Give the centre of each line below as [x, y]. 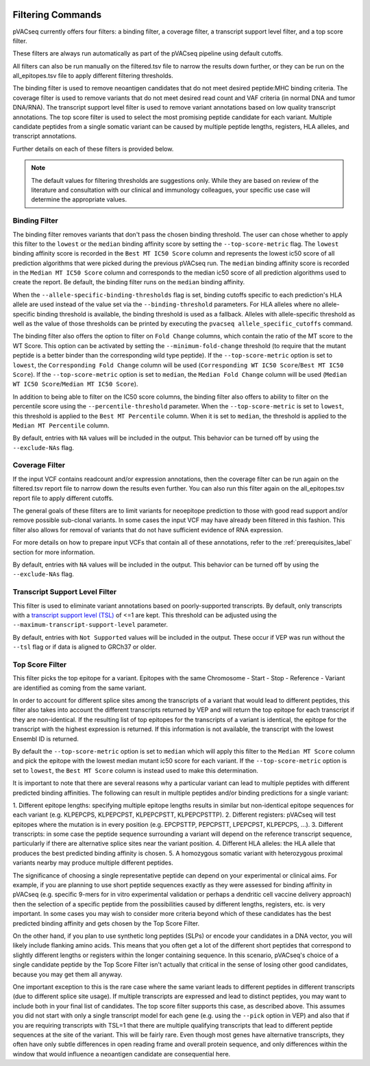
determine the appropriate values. [79, 199]
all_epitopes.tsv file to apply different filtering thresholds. [93, 76]
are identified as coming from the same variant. [79, 688]
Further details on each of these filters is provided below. [93, 149]
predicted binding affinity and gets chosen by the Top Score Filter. [106, 923]
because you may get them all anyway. [67, 974]
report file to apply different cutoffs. [63, 498]
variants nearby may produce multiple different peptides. [93, 863]
